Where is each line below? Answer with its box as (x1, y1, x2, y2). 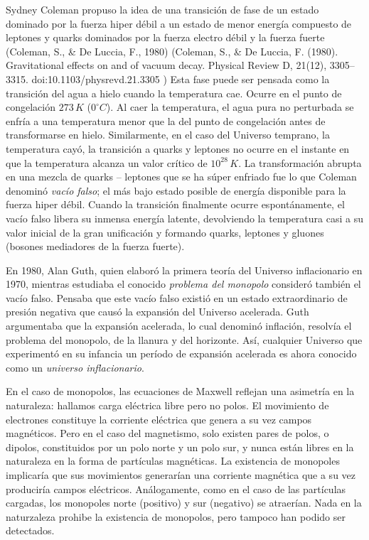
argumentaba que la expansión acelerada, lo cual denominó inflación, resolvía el (6, 318, 352, 333)
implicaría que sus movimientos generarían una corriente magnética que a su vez (6, 468, 356, 482)
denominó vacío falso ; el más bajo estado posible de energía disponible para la (6, 183, 346, 198)
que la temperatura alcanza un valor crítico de (6, 155, 208, 170)
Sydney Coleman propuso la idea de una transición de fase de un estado (6, 2, 319, 16)
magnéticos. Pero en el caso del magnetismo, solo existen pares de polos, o (6, 426, 329, 441)
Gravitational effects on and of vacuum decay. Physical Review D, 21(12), (6, 58, 327, 72)
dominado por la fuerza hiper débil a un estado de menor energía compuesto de (6, 16, 352, 31)
